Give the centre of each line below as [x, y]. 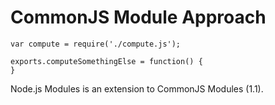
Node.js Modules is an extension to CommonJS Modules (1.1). [137, 88]
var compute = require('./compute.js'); [96, 44]
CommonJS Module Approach [138, 17]
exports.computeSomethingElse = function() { [106, 61]
